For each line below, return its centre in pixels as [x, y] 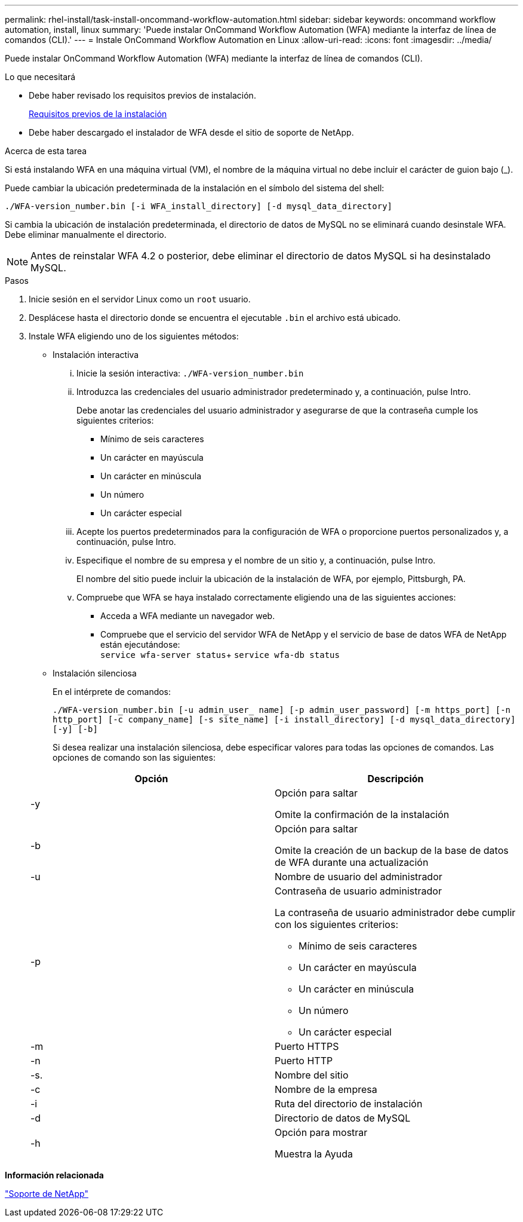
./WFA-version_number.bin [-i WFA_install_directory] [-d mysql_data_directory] [199, 206]
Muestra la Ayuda [314, 1154]
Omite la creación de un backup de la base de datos [392, 850]
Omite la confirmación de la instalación [362, 814]
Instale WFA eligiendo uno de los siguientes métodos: [134, 336]
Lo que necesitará [40, 77]
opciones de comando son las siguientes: [134, 757]
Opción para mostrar [321, 1132]
